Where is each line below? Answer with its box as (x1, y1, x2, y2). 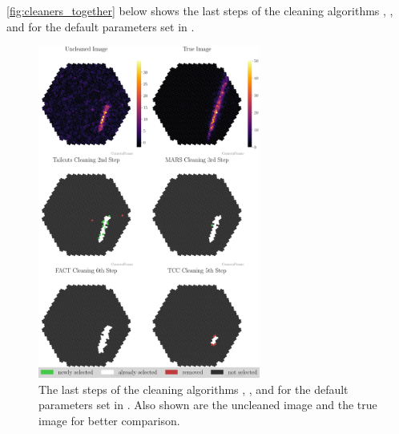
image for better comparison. (38, 412, 180, 428)
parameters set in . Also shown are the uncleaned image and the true (38, 396, 377, 413)
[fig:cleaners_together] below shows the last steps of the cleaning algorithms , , (6, 2, 393, 18)
